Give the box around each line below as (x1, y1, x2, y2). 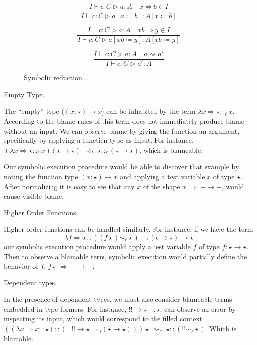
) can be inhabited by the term (102, 106, 196, 116)
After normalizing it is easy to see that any (4, 181, 135, 191)
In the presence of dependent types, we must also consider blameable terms (4, 294, 232, 304)
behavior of (4, 261, 38, 271)
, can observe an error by (160, 303, 236, 314)
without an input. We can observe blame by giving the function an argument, (4, 125, 240, 136)
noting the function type (4, 171, 78, 181)
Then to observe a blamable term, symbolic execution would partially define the (4, 251, 247, 261)
